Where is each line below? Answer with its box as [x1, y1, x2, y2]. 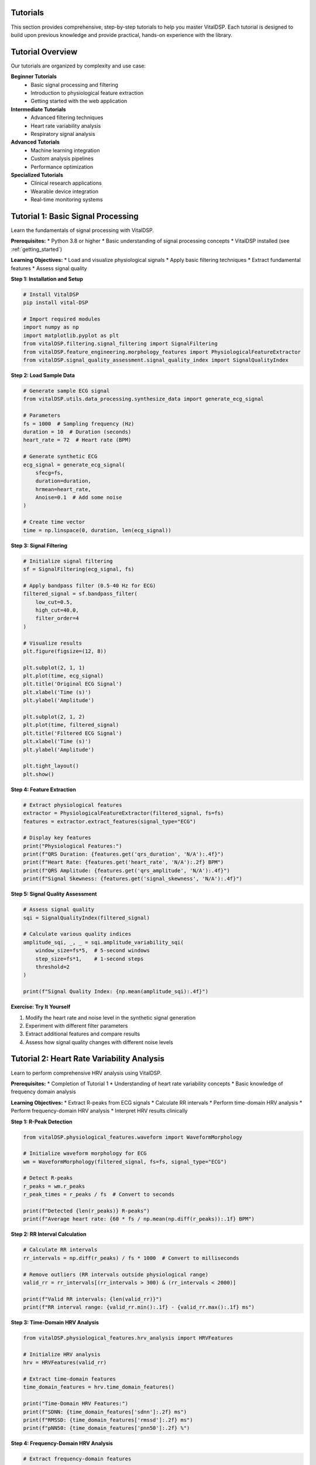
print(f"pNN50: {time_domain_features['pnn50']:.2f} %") [23, 1425, 190, 1432]
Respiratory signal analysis [30, 130, 95, 137]
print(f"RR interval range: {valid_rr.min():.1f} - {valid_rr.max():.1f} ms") [23, 1304, 255, 1311]
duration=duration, [35, 478, 92, 485]
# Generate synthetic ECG [23, 453, 98, 460]
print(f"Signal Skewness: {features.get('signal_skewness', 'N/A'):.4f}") [23, 875, 243, 882]
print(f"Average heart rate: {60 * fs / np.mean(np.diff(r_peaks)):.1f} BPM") [23, 1216, 255, 1222]
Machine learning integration [30, 146, 100, 154]
